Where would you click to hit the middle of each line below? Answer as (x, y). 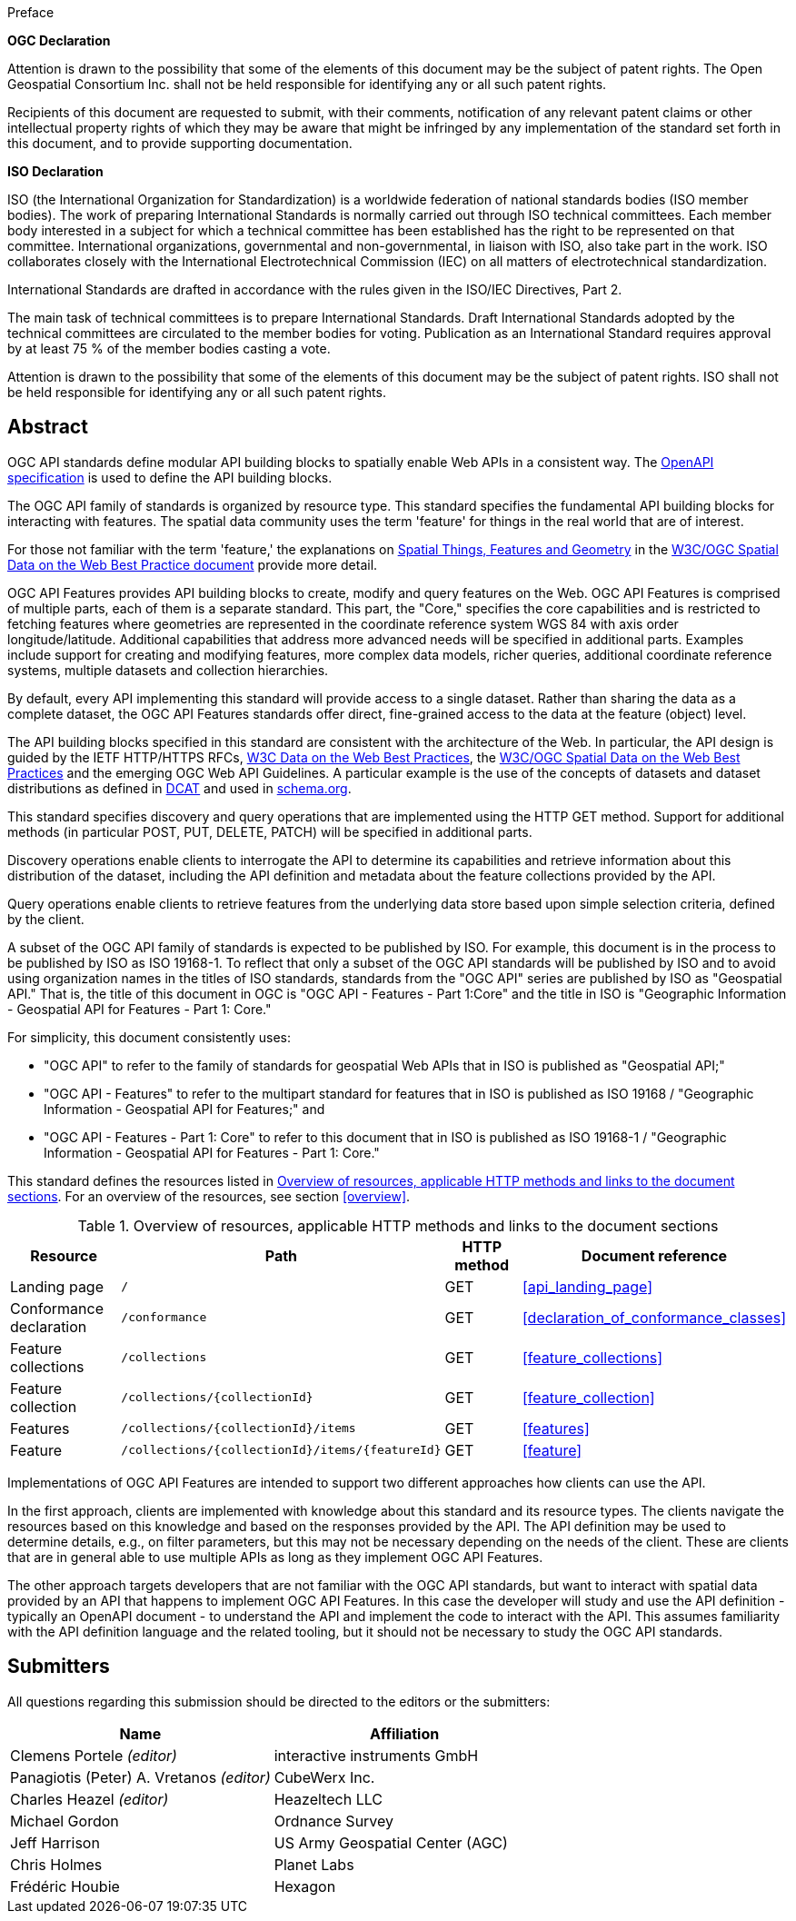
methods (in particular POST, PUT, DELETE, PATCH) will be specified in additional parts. (270, 831)
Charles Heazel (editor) (90, 1799)
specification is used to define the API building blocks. (170, 477)
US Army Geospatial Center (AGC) (391, 1842)
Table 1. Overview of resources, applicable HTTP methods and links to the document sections (398, 1225)
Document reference (654, 1255)
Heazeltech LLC (328, 1799)
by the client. (46, 919)
